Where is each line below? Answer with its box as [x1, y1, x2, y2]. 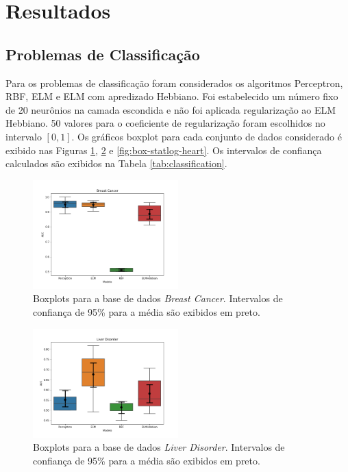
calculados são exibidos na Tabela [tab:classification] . [5, 156, 227, 171]
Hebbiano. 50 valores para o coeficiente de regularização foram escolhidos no [5, 116, 325, 130]
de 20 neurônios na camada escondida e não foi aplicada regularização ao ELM [5, 102, 336, 116]
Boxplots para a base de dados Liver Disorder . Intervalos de [33, 440, 285, 454]
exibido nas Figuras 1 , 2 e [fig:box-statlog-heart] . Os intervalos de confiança [5, 142, 322, 157]
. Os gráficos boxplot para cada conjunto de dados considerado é [71, 129, 342, 143]
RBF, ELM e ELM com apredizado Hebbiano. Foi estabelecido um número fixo [5, 89, 338, 103]
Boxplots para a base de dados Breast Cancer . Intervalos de [33, 291, 283, 306]
